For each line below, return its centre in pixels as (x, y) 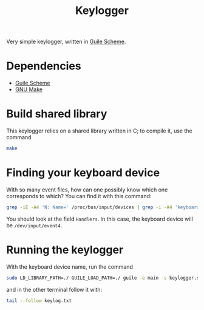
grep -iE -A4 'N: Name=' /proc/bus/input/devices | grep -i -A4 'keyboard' (104, 207)
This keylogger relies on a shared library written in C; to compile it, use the (99, 131)
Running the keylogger (65, 250)
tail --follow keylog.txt (39, 301)
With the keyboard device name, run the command (70, 267)
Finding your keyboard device (83, 173)
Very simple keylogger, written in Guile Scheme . (66, 42)
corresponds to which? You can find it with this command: (79, 196)
